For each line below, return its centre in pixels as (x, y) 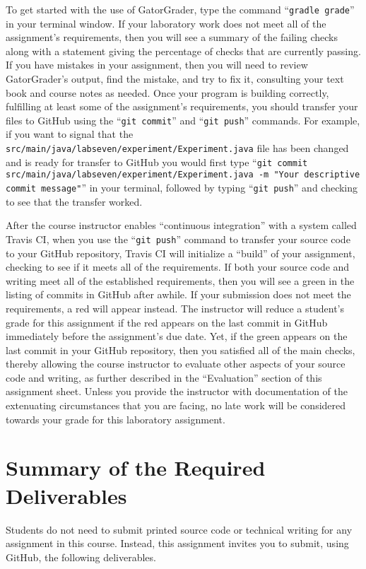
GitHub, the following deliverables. (81, 557)
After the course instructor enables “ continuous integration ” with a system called (181, 225)
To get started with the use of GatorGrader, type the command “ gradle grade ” (180, 9)
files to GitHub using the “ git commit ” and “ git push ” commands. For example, (183, 120)
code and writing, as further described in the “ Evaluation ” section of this (164, 377)
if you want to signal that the (70, 134)
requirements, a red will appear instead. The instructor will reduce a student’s (175, 308)
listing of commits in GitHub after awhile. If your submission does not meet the (178, 294)
